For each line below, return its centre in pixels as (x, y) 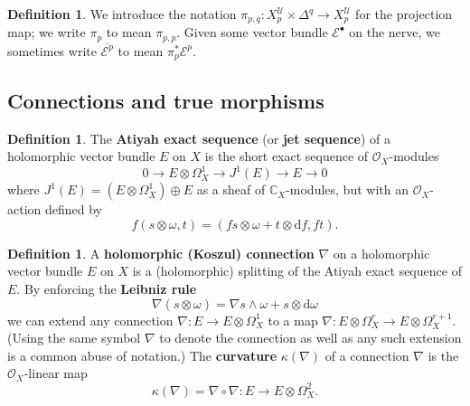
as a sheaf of (231, 189)
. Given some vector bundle (252, 32)
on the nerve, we (395, 32)
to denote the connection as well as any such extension (310, 338)
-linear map (56, 373)
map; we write (47, 32)
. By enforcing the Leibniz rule (107, 289)
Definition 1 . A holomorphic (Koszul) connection (161, 253)
